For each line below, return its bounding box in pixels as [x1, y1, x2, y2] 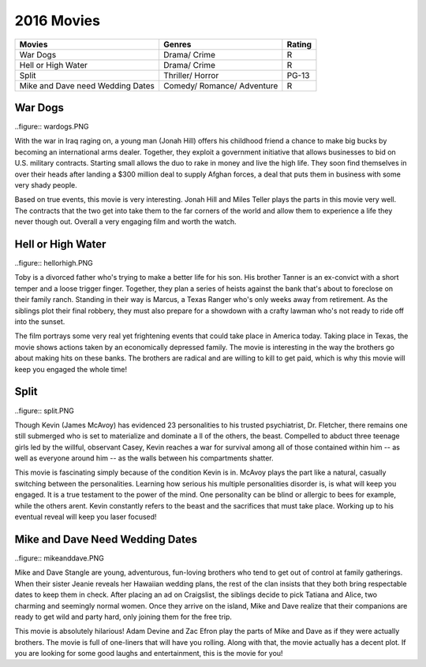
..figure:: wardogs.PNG [14, 122, 89, 132]
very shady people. [14, 181, 78, 190]
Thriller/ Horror [163, 69, 219, 80]
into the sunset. [14, 317, 65, 326]
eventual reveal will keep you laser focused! [14, 512, 157, 522]
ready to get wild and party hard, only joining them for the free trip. [14, 612, 233, 621]
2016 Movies [14, 12, 100, 29]
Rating [286, 39, 312, 50]
